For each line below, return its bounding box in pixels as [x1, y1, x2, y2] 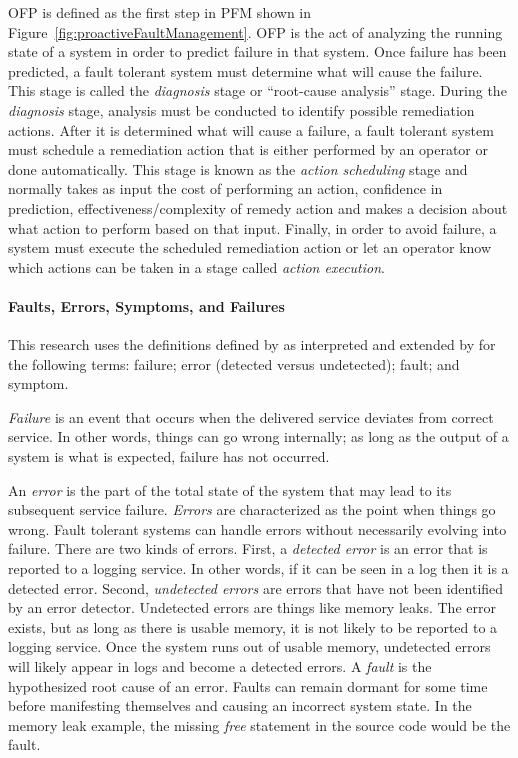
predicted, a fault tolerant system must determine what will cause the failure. [8, 60, 483, 81]
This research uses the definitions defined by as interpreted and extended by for [8, 334, 496, 355]
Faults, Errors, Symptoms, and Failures [8, 295, 285, 316]
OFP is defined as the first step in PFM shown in [8, 2, 312, 22]
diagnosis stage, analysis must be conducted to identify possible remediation [8, 99, 475, 120]
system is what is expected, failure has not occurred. [8, 446, 330, 467]
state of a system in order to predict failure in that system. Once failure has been [8, 41, 507, 62]
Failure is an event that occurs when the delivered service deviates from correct [8, 406, 494, 427]
